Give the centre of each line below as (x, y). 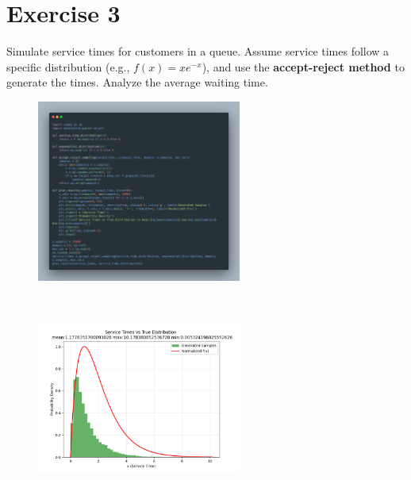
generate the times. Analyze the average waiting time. (137, 82)
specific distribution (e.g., (68, 66)
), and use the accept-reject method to (303, 66)
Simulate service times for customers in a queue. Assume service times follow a (198, 51)
